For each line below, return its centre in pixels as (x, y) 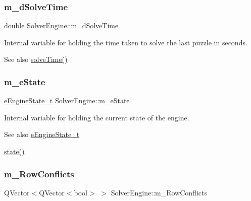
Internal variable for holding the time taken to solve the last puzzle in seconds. (126, 42)
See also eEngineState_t (42, 134)
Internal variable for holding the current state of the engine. (97, 117)
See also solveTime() (36, 59)
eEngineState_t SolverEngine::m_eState (67, 100)
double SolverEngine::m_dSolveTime (61, 25)
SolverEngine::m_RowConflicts (159, 192)
